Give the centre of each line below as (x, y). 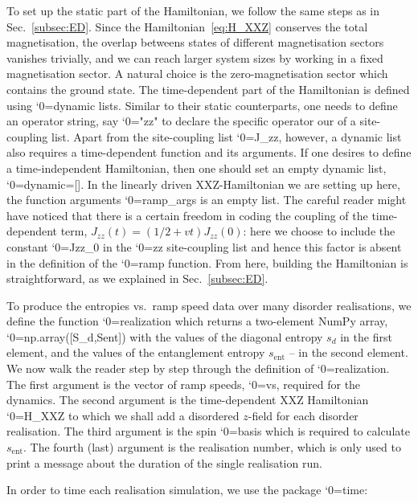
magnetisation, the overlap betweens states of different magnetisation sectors (195, 42)
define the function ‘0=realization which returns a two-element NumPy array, (197, 321)
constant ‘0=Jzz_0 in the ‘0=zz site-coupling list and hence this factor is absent (204, 246)
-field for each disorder (303, 415)
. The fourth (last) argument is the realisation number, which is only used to (212, 447)
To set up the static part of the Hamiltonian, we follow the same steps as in (193, 10)
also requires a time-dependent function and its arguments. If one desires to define (209, 152)
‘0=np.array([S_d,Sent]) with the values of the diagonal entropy (165, 336)
